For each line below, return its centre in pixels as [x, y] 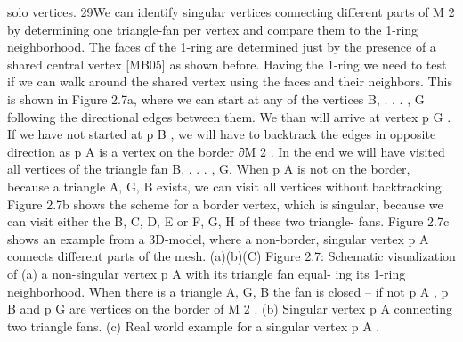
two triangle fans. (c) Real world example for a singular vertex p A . [194, 326]
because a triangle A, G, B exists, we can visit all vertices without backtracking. [226, 186]
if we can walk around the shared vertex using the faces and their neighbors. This [230, 81]
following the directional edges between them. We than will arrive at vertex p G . [229, 116]
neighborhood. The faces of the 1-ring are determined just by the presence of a [222, 47]
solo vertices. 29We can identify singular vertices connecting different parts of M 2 [231, 12]
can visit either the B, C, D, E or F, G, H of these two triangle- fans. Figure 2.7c [228, 221]
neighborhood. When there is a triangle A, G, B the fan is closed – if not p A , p [228, 291]
